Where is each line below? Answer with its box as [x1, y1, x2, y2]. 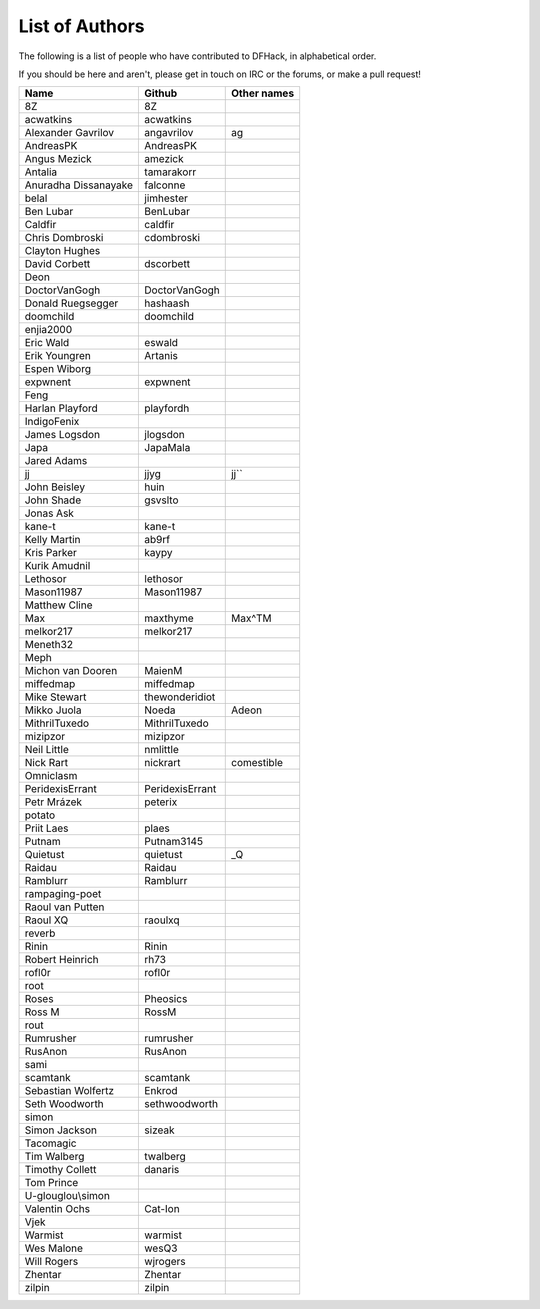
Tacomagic [24, 1136, 77, 1150]
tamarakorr [144, 165, 197, 179]
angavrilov [144, 126, 194, 140]
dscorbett [144, 257, 190, 271]
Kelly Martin [24, 533, 81, 547]
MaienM [144, 664, 183, 678]
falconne [144, 178, 186, 192]
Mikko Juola [24, 703, 82, 717]
